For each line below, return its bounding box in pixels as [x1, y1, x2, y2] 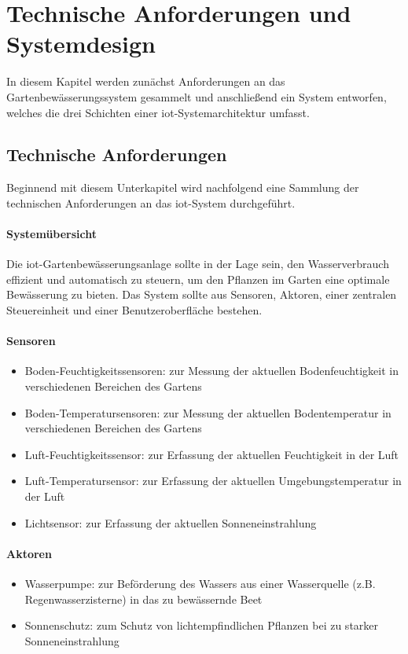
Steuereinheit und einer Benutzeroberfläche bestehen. [6, 302, 263, 318]
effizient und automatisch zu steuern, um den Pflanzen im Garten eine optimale [6, 270, 390, 287]
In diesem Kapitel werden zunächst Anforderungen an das [6, 73, 285, 90]
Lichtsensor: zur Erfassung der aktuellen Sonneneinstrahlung [24, 514, 317, 531]
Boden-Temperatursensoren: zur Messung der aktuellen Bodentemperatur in [24, 404, 391, 421]
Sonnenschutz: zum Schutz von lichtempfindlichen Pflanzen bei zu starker [24, 617, 379, 634]
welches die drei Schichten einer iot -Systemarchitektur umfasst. [6, 104, 310, 120]
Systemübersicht [6, 226, 97, 242]
